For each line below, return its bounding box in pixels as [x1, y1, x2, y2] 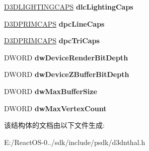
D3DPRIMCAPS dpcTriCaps [4, 35, 100, 46]
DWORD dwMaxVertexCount [4, 103, 107, 113]
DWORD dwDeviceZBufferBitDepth [4, 69, 129, 80]
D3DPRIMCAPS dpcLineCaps [4, 18, 105, 29]
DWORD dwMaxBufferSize [4, 86, 97, 96]
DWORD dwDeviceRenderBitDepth [4, 52, 128, 62]
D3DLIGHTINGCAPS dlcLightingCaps [4, 2, 133, 12]
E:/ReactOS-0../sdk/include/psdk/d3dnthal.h [4, 136, 145, 147]
